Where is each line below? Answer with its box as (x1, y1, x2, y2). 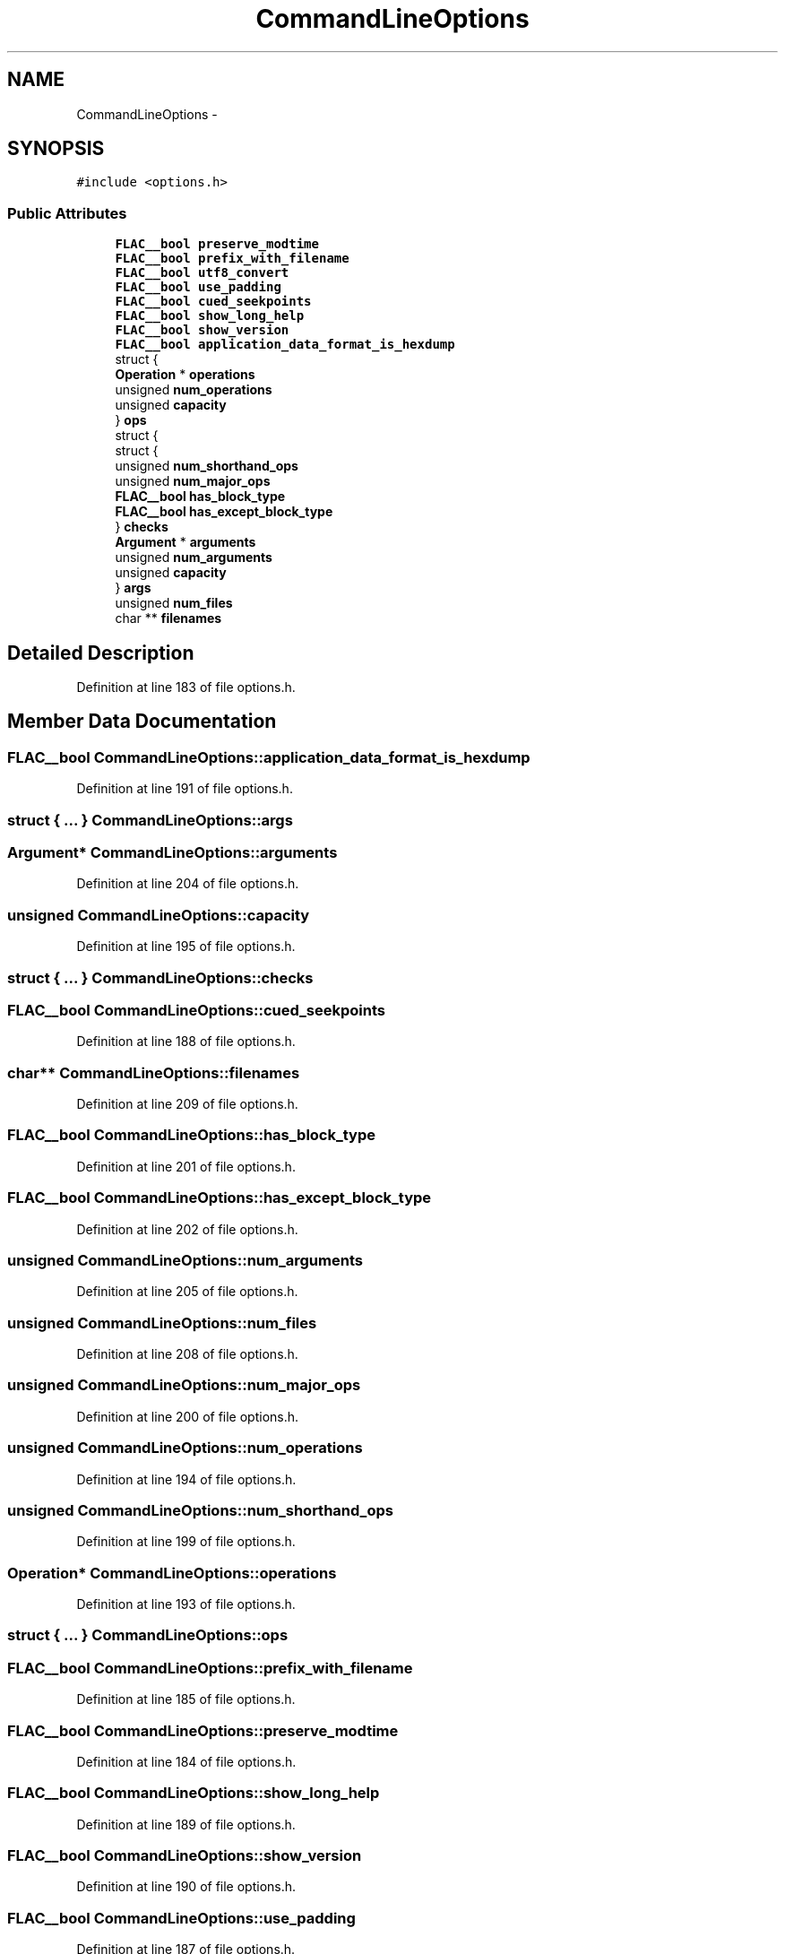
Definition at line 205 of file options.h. (76, 1284, 298, 1300)
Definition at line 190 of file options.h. (76, 1879, 297, 1895)
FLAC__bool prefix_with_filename (115, 251, 349, 266)
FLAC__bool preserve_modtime (115, 237, 319, 252)
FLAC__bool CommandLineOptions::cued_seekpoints (7, 1000, 385, 1019)
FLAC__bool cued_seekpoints (115, 294, 312, 309)
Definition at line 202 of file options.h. (76, 1221, 298, 1237)
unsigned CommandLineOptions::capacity (7, 905, 310, 924)
